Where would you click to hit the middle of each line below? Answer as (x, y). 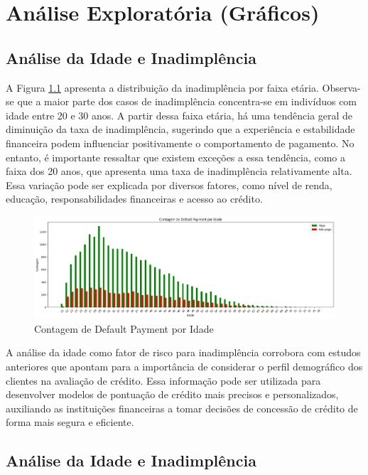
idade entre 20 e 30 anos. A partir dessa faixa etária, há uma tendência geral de (179, 115)
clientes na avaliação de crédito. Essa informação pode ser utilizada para (163, 380)
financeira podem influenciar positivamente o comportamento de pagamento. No (180, 143)
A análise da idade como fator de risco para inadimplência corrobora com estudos (183, 352)
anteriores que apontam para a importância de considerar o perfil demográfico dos (184, 366)
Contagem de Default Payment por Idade (124, 328)
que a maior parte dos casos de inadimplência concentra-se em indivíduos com (187, 101)
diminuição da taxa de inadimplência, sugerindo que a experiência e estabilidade (180, 129)
